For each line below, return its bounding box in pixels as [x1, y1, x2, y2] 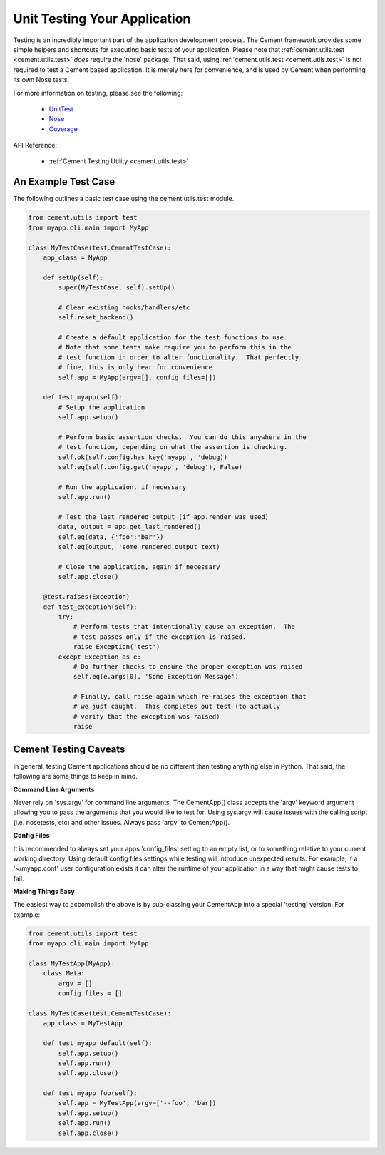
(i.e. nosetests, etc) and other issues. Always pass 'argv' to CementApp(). [13, 818, 230, 826]
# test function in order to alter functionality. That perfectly [58, 353, 299, 361]
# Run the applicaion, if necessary [58, 483, 187, 491]
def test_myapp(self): [43, 393, 123, 401]
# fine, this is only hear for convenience [58, 364, 213, 371]
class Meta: [43, 970, 86, 977]
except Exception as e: [58, 652, 142, 661]
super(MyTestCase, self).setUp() [58, 284, 175, 292]
